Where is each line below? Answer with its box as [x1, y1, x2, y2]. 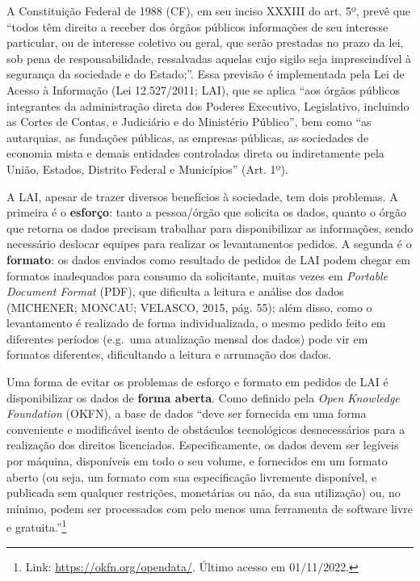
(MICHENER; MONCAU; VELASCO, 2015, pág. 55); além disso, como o [6, 298, 372, 315]
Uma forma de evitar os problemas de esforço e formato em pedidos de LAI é [6, 373, 388, 390]
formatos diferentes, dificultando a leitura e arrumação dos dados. [6, 346, 332, 363]
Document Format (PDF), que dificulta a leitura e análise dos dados [6, 283, 344, 300]
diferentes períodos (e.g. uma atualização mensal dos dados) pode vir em [6, 330, 368, 347]
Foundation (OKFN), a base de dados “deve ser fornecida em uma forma [6, 405, 367, 422]
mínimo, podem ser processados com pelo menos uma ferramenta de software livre [6, 499, 414, 516]
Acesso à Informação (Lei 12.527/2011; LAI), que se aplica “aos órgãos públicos [6, 81, 400, 98]
